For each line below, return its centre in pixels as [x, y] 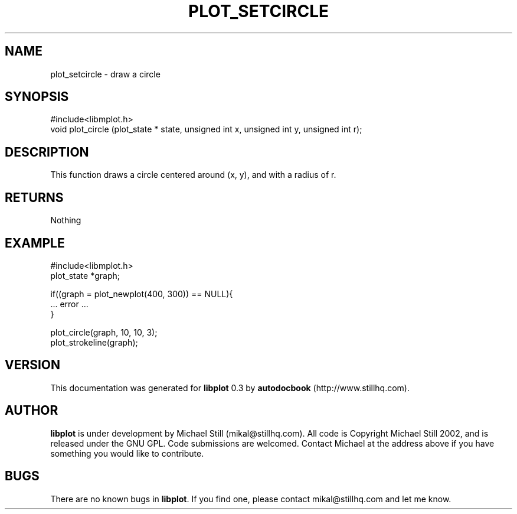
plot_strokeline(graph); [94, 342]
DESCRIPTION [47, 152]
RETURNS [34, 197]
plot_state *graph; [85, 275]
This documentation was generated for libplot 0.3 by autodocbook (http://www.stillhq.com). [230, 388]
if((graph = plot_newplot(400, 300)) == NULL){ [142, 294]
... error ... [69, 304]
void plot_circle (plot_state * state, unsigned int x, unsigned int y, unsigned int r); [206, 129]
